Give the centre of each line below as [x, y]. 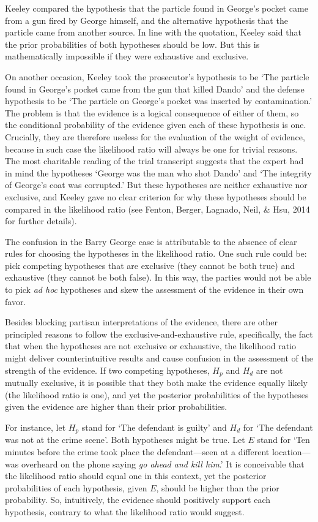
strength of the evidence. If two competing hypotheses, [107, 370]
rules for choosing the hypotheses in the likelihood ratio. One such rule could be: [156, 253]
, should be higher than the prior [218, 487]
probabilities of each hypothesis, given [76, 487]
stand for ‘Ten [283, 440]
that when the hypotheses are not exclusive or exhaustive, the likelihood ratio [151, 346]
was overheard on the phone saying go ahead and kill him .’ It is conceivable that [155, 463]
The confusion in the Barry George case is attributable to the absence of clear [151, 241]
